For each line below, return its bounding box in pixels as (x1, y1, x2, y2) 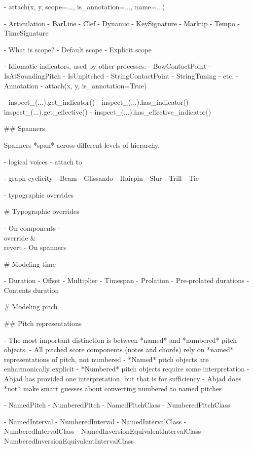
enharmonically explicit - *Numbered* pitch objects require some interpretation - (4, 364, 250, 374)
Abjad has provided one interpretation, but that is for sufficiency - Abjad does (4, 373, 242, 384)
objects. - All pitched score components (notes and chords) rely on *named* (4, 344, 234, 355)
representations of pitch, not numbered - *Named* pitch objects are (4, 354, 209, 364)
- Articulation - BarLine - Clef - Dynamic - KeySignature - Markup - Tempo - (4, 18, 240, 28)
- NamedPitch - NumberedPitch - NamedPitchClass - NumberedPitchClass (4, 400, 230, 410)
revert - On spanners (4, 242, 67, 252)
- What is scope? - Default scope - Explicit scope (4, 44, 152, 54)
